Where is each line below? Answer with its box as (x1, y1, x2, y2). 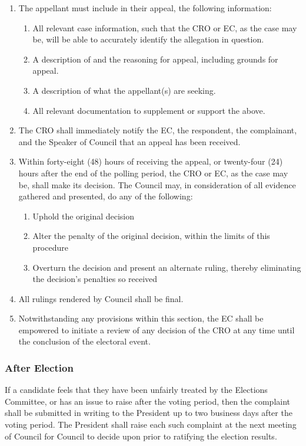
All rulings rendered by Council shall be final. (18, 292, 184, 304)
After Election (5, 360, 74, 375)
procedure (32, 241, 68, 253)
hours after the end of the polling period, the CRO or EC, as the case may (18, 166, 288, 179)
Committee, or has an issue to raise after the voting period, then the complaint (5, 395, 291, 407)
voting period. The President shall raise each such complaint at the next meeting (5, 418, 297, 431)
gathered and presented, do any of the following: (18, 190, 193, 202)
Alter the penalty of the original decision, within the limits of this (32, 229, 270, 242)
